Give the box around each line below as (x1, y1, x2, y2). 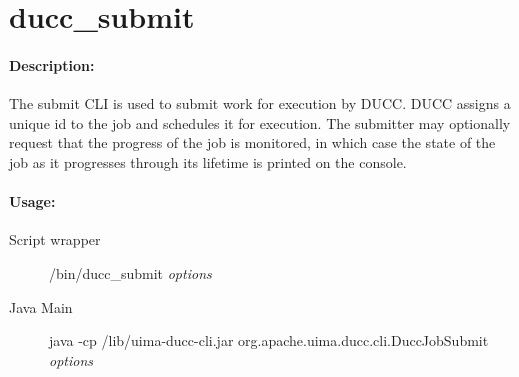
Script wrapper (9, 229, 101, 250)
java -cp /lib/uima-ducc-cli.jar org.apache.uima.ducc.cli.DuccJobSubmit (49, 330, 489, 351)
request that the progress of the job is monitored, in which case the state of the (9, 132, 496, 153)
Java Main (9, 296, 73, 317)
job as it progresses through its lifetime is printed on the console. (9, 151, 407, 172)
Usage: (9, 191, 56, 212)
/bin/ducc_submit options (49, 262, 212, 283)
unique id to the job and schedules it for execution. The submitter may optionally (9, 112, 511, 133)
